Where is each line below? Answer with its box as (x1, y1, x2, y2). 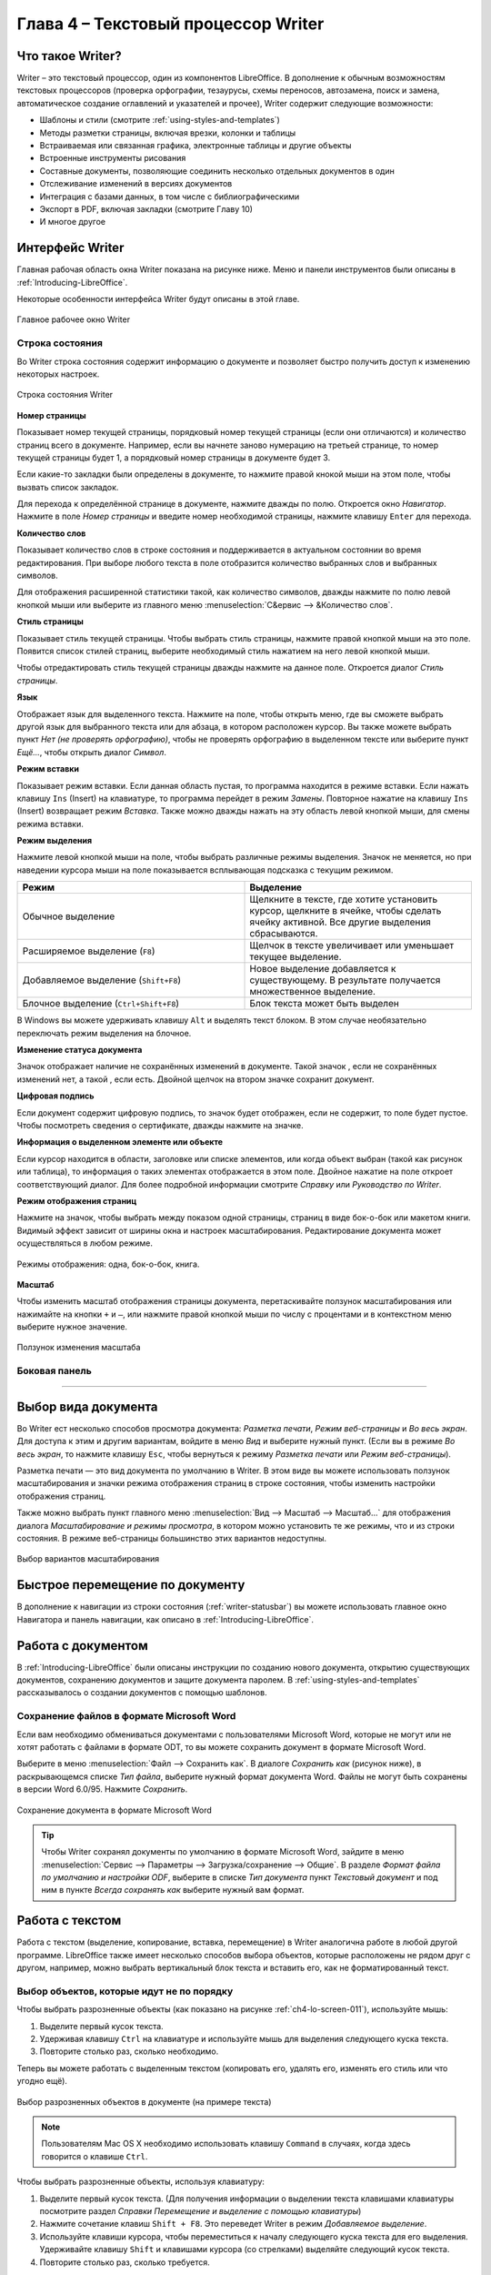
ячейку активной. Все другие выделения (249, 915, 431, 928)
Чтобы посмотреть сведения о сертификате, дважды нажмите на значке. (16, 1119, 304, 1130)
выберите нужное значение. (16, 1321, 127, 1332)
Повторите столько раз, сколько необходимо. (39, 2046, 219, 2057)
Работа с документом (16, 1638, 149, 1653)
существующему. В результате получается (249, 974, 441, 986)
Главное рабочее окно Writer (16, 314, 131, 325)
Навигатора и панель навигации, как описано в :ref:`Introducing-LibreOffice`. (16, 1613, 314, 1624)
